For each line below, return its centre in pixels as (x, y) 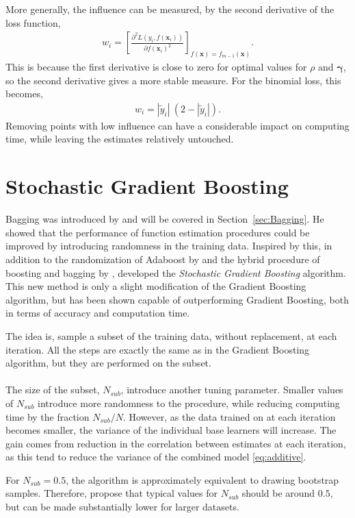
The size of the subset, (53, 390)
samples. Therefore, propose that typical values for (112, 493)
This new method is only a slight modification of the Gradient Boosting (156, 286)
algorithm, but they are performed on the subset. (108, 363)
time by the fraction (48, 416)
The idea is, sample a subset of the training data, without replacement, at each (171, 335)
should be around (278, 493)
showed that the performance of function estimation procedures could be (158, 232)
